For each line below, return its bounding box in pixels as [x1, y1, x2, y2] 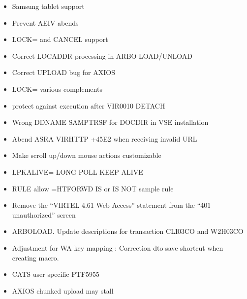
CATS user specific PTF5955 [12, 269, 99, 279]
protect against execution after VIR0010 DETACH [12, 100, 165, 111]
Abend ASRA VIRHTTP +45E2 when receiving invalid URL [12, 133, 197, 144]
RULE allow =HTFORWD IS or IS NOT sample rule [12, 183, 174, 193]
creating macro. [12, 252, 59, 262]
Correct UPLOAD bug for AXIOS [12, 67, 115, 77]
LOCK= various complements [12, 83, 102, 94]
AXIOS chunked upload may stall [12, 285, 114, 296]
